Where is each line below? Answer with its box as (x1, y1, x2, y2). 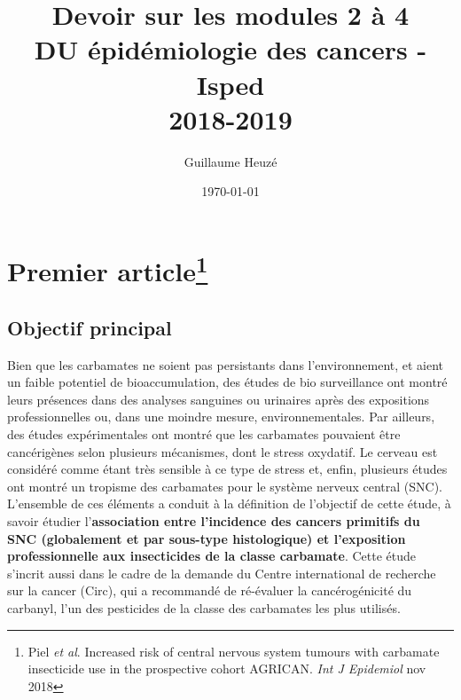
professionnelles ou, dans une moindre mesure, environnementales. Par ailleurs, (7, 407, 435, 426)
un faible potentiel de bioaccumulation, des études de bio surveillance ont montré (7, 373, 448, 391)
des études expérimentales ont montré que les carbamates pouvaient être (7, 424, 401, 443)
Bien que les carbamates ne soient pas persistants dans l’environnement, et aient (7, 355, 444, 374)
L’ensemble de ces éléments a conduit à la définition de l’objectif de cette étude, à (7, 494, 451, 513)
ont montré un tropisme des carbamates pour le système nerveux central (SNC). (7, 476, 442, 495)
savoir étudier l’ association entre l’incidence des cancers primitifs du (7, 511, 420, 530)
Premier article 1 (7, 248, 208, 289)
